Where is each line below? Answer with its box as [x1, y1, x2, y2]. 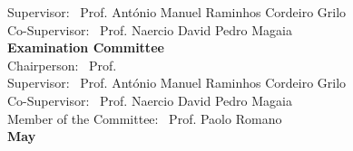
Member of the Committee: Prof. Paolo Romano [7, 109, 282, 127]
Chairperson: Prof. [7, 55, 117, 74]
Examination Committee [7, 38, 164, 57]
